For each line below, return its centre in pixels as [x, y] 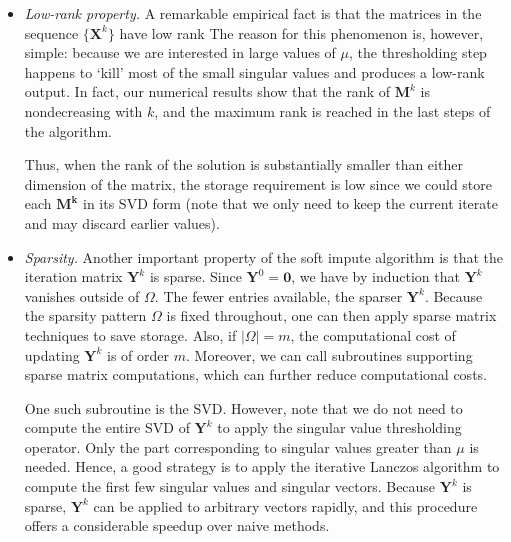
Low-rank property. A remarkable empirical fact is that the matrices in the [253, 13]
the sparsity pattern [85, 315]
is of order [138, 354]
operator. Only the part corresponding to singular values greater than [238, 446]
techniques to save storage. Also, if [130, 334]
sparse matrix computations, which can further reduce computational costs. [255, 374]
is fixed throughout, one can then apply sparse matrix [331, 315]
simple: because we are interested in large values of [180, 52]
